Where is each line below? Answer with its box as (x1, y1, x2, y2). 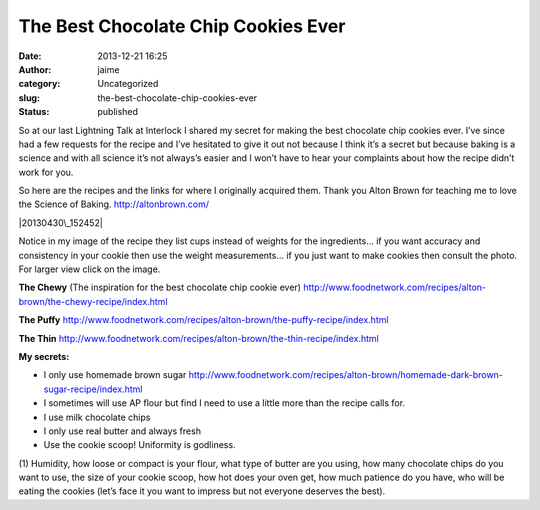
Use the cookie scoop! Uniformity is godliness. (43, 439, 236, 451)
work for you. (18, 166, 74, 178)
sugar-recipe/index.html (43, 383, 143, 395)
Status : (18, 106, 50, 118)
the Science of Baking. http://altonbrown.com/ (18, 198, 210, 210)
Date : (18, 50, 42, 62)
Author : (18, 63, 52, 75)
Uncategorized (97, 78, 159, 90)
